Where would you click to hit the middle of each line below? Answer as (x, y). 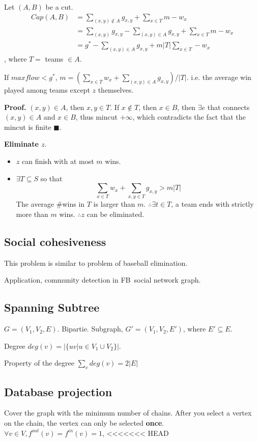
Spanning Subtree (52, 307)
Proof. (15, 107)
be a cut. (59, 7)
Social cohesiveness (55, 241)
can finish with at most (58, 161)
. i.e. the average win (219, 77)
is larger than (114, 204)
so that (51, 178)
